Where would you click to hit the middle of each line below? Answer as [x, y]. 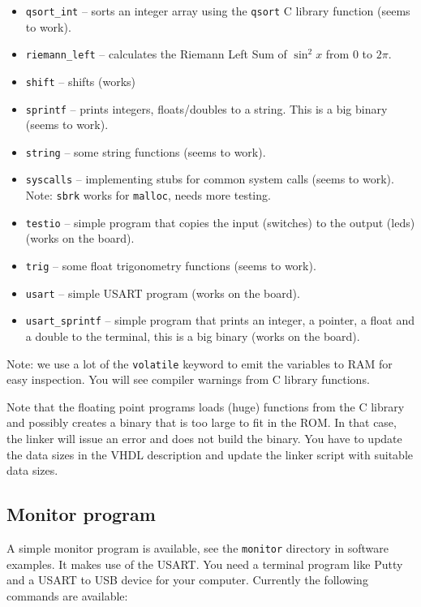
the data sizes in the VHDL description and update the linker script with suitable [210, 454]
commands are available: [67, 595]
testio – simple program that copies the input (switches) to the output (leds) [220, 222]
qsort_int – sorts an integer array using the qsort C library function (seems [218, 11]
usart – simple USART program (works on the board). [163, 293]
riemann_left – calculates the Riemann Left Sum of [156, 54]
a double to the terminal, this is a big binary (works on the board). [193, 336]
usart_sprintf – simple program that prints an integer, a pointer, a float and [220, 320]
